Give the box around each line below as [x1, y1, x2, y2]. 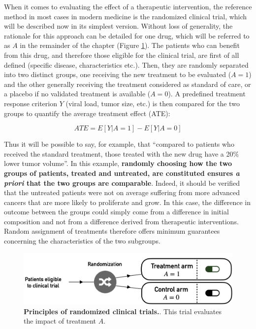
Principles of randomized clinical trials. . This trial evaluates [24, 306, 222, 316]
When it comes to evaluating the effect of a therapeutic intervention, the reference [4, 1, 252, 11]
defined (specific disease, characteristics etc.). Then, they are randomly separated [4, 59, 249, 70]
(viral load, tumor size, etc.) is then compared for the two [65, 98, 240, 108]
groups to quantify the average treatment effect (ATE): [4, 108, 170, 118]
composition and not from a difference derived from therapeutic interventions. [4, 216, 239, 226]
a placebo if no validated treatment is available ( [4, 88, 151, 99]
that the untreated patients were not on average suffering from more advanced [4, 187, 240, 198]
